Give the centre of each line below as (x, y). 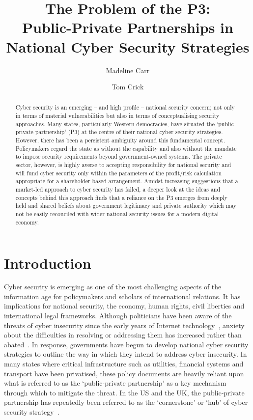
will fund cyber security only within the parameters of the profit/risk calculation (119, 173)
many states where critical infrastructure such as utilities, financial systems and (124, 364)
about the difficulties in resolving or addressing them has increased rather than (123, 335)
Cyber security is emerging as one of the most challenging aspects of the (113, 287)
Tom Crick (128, 87)
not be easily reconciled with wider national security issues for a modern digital (117, 214)
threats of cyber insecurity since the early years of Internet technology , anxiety (124, 325)
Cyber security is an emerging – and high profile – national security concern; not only (125, 107)
